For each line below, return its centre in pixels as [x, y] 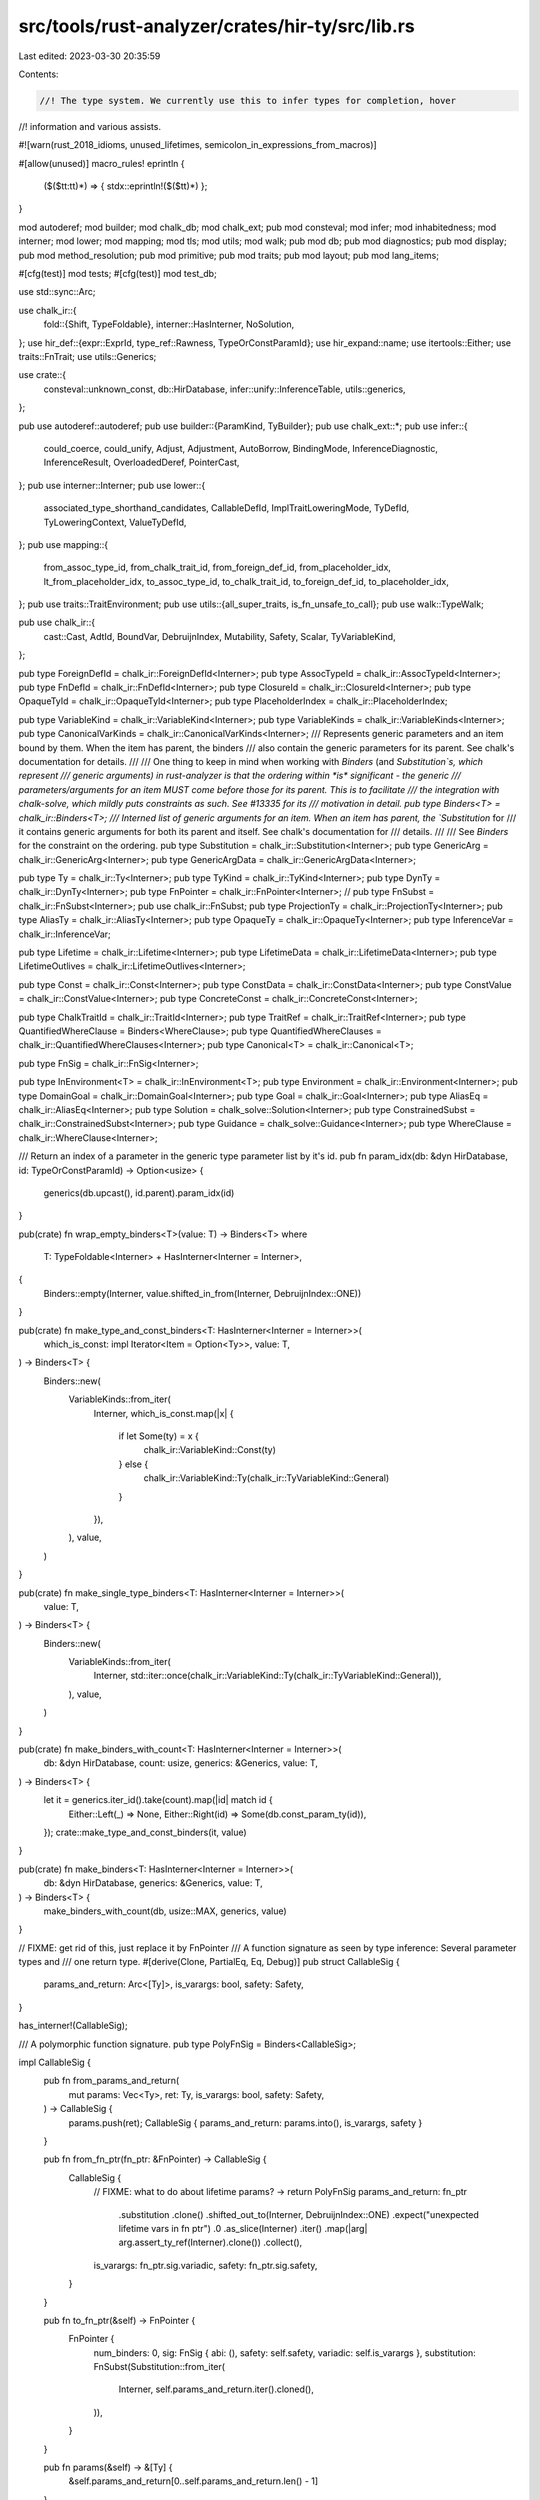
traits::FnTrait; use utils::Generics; [87, 356]
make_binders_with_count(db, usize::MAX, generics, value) [165, 1911]
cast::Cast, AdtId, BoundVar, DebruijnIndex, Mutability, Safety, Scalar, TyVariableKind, [219, 636]
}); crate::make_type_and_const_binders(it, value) [145, 1832]
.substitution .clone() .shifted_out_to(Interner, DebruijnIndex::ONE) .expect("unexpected [299, 2214]
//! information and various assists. [90, 126]
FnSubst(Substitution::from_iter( [159, 2367]
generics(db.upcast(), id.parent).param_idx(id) [139, 1192]
